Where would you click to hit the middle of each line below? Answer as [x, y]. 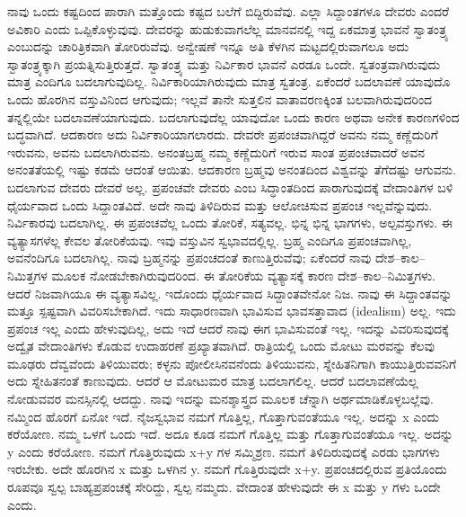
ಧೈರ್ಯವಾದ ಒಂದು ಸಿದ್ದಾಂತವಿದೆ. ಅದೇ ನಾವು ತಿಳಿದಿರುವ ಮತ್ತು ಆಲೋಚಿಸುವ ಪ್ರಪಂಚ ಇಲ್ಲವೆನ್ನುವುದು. [220, 205]
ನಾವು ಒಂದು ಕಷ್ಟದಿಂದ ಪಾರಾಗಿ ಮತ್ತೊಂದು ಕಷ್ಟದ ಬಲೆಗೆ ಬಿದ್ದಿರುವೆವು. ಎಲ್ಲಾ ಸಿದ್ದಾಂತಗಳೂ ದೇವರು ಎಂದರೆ [229, 11]
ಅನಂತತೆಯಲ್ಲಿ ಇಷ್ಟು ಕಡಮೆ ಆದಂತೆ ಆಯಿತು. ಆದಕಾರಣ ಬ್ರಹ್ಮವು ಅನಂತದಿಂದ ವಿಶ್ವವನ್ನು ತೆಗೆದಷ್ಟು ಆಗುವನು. [232, 169]
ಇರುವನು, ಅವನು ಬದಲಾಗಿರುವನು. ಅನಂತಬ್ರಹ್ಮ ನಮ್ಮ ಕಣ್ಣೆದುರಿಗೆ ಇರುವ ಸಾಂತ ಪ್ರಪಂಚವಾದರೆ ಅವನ [216, 152]
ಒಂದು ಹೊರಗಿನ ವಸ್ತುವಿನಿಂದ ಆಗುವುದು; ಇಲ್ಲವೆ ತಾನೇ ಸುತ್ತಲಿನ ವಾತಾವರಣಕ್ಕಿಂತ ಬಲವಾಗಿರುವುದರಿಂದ [220, 98]
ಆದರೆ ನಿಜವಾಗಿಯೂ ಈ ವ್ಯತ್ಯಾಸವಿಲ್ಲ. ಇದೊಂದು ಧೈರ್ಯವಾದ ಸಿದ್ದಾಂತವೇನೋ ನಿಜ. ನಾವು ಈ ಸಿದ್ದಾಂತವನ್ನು [230, 293]
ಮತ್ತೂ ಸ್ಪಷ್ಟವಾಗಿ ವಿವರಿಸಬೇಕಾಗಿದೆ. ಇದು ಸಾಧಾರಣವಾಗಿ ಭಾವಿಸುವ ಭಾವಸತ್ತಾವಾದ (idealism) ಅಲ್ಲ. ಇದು [232, 311]
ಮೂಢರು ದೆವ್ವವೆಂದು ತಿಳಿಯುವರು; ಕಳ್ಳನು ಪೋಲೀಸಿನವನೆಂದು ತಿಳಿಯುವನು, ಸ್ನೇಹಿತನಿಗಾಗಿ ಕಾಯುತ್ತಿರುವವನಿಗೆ [232, 363]
